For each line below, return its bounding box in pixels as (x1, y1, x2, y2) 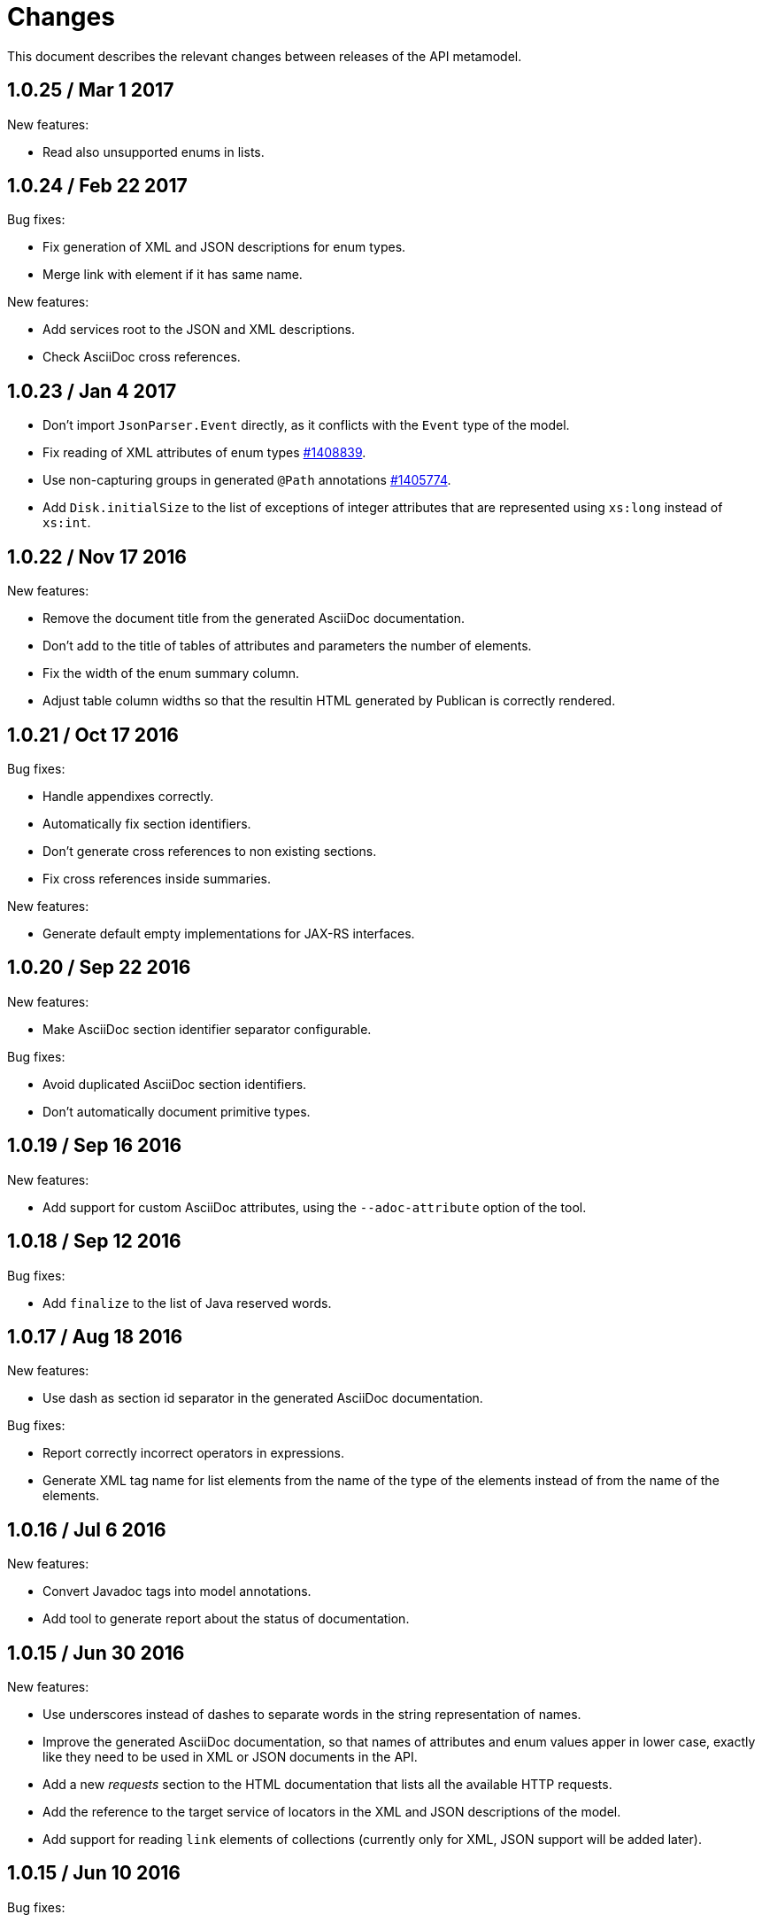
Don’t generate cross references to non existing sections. (42, 843, 377, 859)
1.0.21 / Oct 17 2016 (7, 723, 179, 746)
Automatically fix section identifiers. (42, 815, 251, 831)
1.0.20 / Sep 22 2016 (7, 956, 191, 979)
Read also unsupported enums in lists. (42, 144, 265, 160)
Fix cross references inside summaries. (42, 870, 272, 886)
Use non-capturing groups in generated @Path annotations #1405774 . (42, 472, 451, 488)
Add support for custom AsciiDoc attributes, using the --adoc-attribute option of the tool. (42, 1199, 587, 1215)
